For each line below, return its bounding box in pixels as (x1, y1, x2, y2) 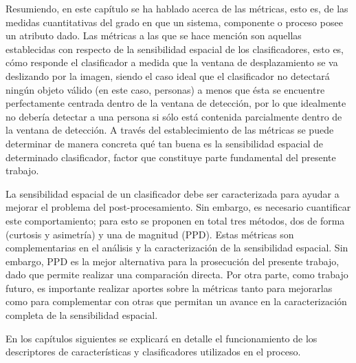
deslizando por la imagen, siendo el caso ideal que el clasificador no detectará (5, 68, 330, 83)
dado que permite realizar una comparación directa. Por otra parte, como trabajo (5, 267, 348, 282)
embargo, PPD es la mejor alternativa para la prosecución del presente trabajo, (5, 253, 340, 268)
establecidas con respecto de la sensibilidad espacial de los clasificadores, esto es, (5, 41, 344, 56)
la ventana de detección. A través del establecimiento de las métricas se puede (5, 123, 334, 137)
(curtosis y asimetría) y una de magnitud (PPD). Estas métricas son (5, 227, 294, 241)
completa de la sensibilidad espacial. (5, 308, 158, 322)
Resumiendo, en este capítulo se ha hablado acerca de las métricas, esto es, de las (5, 1, 348, 15)
